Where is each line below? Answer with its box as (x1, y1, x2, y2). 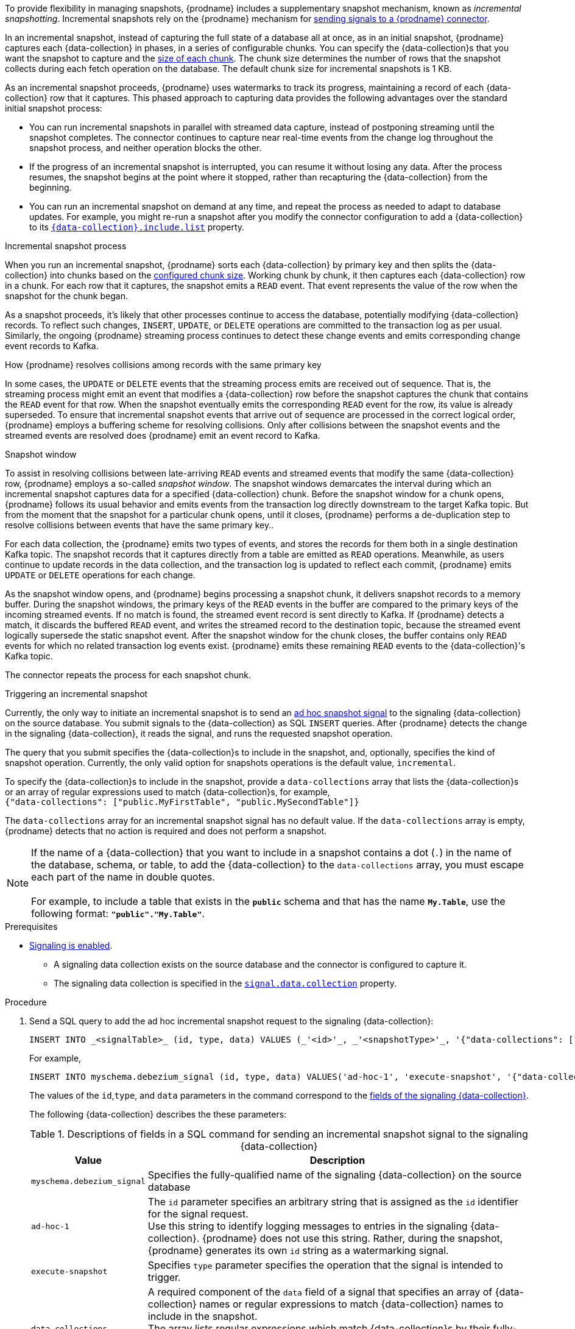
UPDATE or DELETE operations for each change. (5, 570, 196, 580)
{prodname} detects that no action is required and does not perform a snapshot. (5, 826, 327, 836)
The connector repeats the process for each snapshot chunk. (5, 670, 252, 680)
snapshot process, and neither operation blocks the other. (29, 143, 262, 153)
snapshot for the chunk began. (5, 291, 128, 301)
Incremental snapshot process (5, 241, 127, 251)
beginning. (29, 182, 72, 193)
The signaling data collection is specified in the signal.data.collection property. (54, 978, 397, 988)
